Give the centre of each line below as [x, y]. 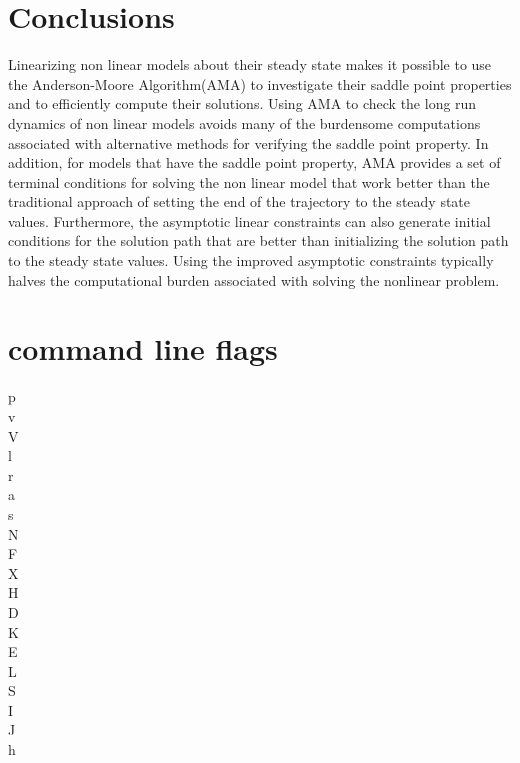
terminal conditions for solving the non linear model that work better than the [249, 181]
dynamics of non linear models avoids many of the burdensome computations [244, 122]
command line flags [143, 348]
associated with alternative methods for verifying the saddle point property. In [248, 142]
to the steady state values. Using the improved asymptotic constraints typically [251, 260]
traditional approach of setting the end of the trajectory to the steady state [239, 201]
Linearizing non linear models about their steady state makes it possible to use [250, 64]
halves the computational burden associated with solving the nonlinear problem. [254, 279]
